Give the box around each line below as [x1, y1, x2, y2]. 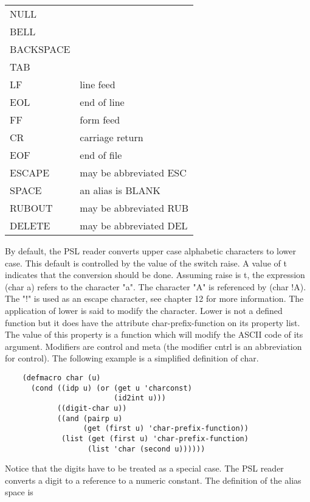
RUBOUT [10, 201, 53, 215]
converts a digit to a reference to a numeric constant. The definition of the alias [5, 473, 301, 486]
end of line [80, 95, 125, 109]
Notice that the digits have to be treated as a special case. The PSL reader [5, 462, 284, 475]
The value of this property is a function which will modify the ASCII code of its [5, 328, 303, 341]
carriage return [80, 130, 143, 144]
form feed [80, 113, 120, 127]
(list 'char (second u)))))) [88, 444, 205, 453]
